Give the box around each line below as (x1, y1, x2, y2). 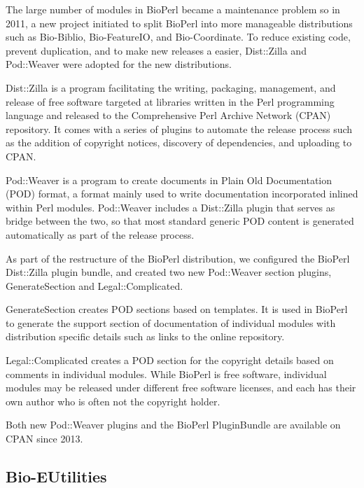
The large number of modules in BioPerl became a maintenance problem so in (6, 2, 340, 16)
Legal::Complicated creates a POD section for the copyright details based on (6, 353, 334, 368)
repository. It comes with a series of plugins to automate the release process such (6, 121, 353, 136)
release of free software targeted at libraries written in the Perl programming (6, 94, 335, 109)
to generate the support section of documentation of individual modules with (6, 315, 336, 330)
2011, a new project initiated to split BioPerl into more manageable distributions (6, 15, 353, 30)
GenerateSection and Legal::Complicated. (6, 278, 183, 293)
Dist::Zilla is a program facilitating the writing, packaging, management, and (6, 80, 336, 95)
